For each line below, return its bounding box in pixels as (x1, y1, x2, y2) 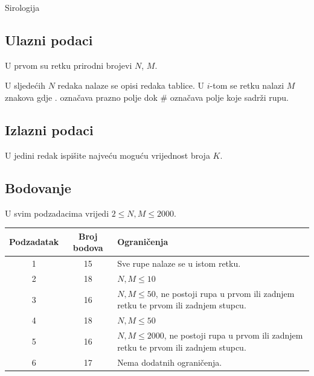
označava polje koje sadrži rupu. (170, 91, 289, 103)
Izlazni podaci (5, 120, 94, 139)
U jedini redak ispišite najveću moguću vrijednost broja (5, 148, 210, 161)
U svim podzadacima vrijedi (5, 206, 109, 219)
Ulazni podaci (5, 30, 93, 49)
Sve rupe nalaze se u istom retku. (117, 257, 241, 270)
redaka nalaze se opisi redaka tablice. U (57, 79, 205, 92)
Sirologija (5, 1, 40, 13)
